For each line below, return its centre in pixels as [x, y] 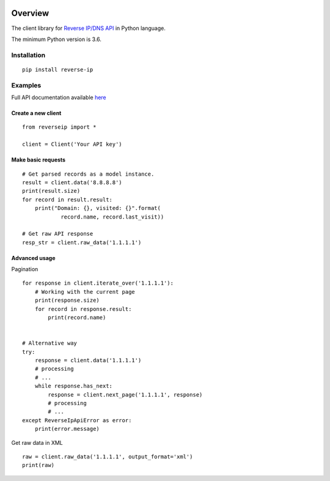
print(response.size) [67, 300]
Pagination [25, 269]
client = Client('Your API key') [72, 144]
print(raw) [38, 465]
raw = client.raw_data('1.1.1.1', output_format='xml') [108, 457]
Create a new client [36, 113]
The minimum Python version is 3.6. [57, 39]
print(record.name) [77, 318]
